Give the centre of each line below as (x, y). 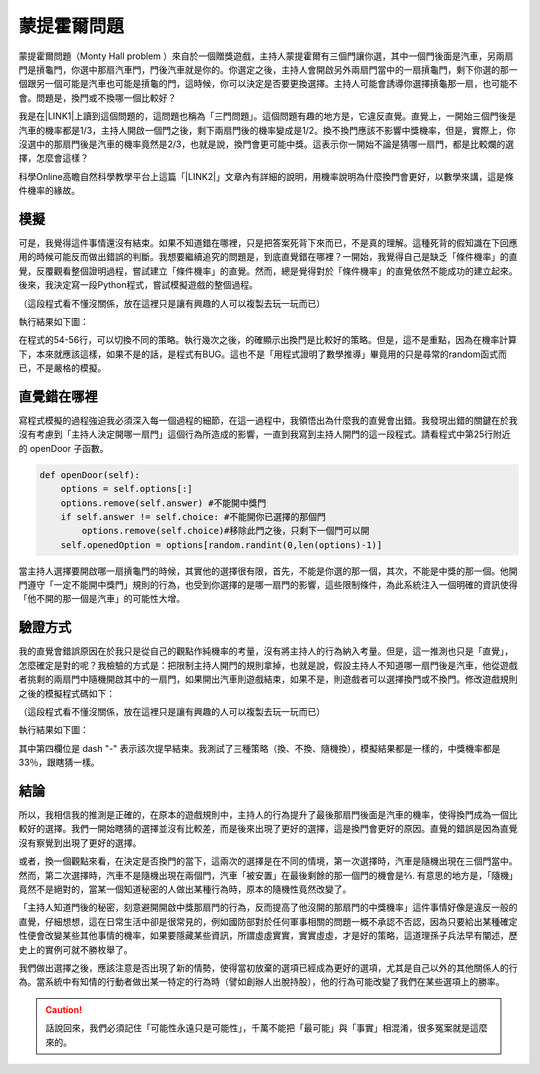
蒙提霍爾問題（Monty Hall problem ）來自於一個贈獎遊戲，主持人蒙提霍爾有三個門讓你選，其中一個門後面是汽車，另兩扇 (266, 56)
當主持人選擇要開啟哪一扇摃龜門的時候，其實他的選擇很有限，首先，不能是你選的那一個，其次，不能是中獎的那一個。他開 (268, 571)
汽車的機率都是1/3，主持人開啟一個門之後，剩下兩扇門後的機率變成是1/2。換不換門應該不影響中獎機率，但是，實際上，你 (267, 130)
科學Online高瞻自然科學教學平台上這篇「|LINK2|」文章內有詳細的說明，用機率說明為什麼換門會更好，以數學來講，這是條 (266, 176)
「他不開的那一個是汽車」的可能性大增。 (101, 599)
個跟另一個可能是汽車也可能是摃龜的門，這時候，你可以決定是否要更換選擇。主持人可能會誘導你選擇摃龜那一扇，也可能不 (268, 84)
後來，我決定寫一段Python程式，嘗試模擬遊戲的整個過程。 (138, 285)
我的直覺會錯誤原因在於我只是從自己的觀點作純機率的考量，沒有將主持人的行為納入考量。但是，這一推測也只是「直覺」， (266, 651)
